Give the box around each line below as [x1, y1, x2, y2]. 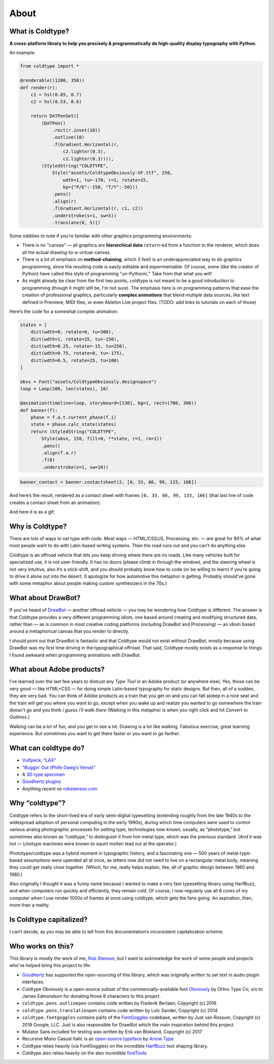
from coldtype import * [20, 64, 80, 69]
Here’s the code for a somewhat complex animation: [9, 308, 118, 315]
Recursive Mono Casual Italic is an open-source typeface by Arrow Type [22, 1036, 174, 1042]
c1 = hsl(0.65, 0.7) [30, 92, 82, 98]
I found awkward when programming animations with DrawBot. [9, 652, 142, 658]
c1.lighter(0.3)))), [62, 155, 114, 162]
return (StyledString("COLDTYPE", [30, 428, 117, 434]
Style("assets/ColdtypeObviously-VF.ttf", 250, [52, 170, 173, 176]
